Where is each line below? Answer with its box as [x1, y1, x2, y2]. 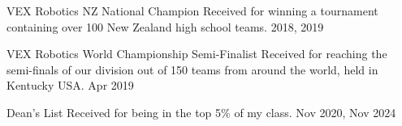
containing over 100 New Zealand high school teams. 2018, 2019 [6, 18, 324, 35]
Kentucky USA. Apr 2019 [6, 77, 134, 94]
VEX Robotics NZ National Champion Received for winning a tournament [6, 2, 378, 19]
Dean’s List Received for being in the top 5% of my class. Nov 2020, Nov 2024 [6, 103, 396, 120]
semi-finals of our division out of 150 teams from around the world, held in [6, 61, 378, 78]
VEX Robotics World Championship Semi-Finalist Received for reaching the [6, 45, 387, 62]
